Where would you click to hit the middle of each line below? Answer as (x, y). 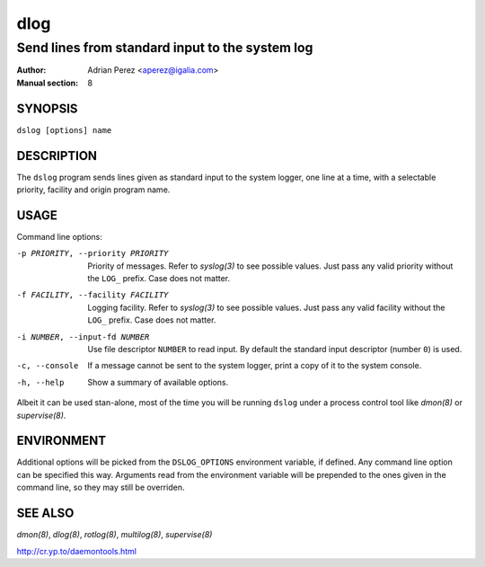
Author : (31, 70)
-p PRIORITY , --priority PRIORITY (93, 253)
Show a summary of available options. (158, 382)
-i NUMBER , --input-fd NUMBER (83, 337)
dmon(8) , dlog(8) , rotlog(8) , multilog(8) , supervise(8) (115, 535)
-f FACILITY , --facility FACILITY (93, 295)
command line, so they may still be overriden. (101, 487)
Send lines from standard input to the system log (165, 48)
